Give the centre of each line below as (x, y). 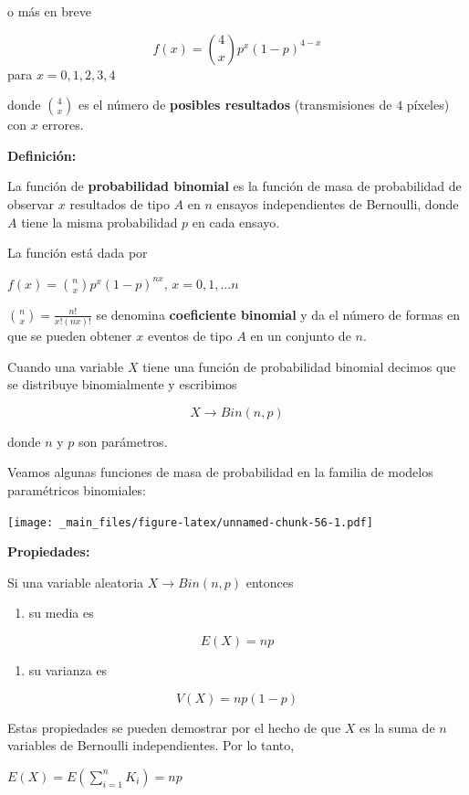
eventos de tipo (190, 336)
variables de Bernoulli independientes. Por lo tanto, (151, 745)
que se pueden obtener (70, 336)
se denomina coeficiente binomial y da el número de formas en (278, 314)
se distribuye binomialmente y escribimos (122, 384)
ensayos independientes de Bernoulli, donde (338, 203)
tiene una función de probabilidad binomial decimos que (299, 366)
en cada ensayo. (236, 222)
